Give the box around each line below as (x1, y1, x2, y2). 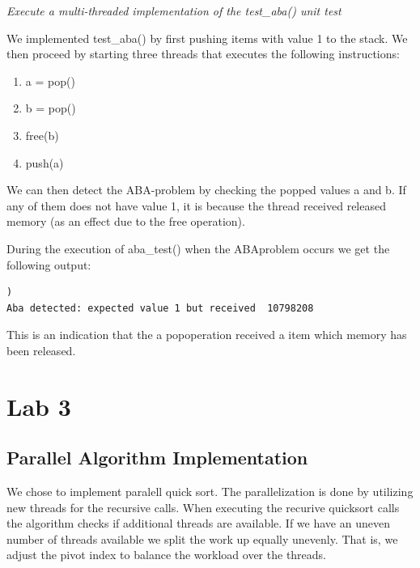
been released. (6, 341, 76, 358)
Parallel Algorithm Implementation (6, 445, 308, 470)
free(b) (25, 126, 59, 143)
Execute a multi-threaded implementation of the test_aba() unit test (6, 2, 342, 19)
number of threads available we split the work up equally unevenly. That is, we (6, 530, 398, 547)
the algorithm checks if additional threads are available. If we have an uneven (6, 515, 390, 532)
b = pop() (25, 100, 76, 117)
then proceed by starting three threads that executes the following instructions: (6, 45, 400, 62)
